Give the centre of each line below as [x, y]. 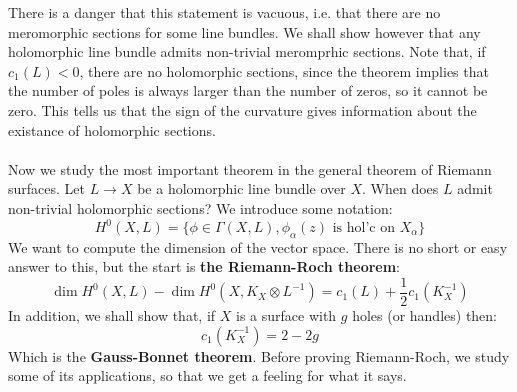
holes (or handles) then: [425, 315]
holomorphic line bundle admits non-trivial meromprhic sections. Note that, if [247, 51]
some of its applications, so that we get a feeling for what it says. [207, 375]
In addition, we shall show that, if [112, 315]
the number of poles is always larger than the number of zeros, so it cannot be [248, 90]
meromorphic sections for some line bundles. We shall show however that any [244, 31]
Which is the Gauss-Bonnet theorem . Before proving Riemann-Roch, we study [259, 355]
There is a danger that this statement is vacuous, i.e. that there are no [224, 12]
